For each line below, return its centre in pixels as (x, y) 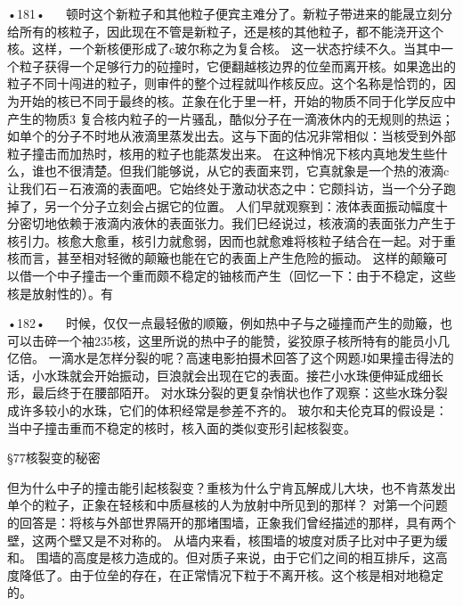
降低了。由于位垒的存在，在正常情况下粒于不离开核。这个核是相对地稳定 (231, 574)
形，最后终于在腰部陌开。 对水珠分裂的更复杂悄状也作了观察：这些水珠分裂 (227, 393)
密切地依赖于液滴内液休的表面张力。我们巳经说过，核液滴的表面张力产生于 (237, 223)
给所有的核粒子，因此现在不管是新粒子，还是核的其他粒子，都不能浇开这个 (225, 31)
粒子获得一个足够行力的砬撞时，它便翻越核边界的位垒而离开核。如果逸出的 (237, 66)
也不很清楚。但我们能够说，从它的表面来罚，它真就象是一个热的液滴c (247, 171)
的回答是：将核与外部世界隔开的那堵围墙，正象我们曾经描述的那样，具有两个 (231, 523)
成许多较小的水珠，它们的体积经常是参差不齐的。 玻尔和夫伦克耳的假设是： (227, 410)
